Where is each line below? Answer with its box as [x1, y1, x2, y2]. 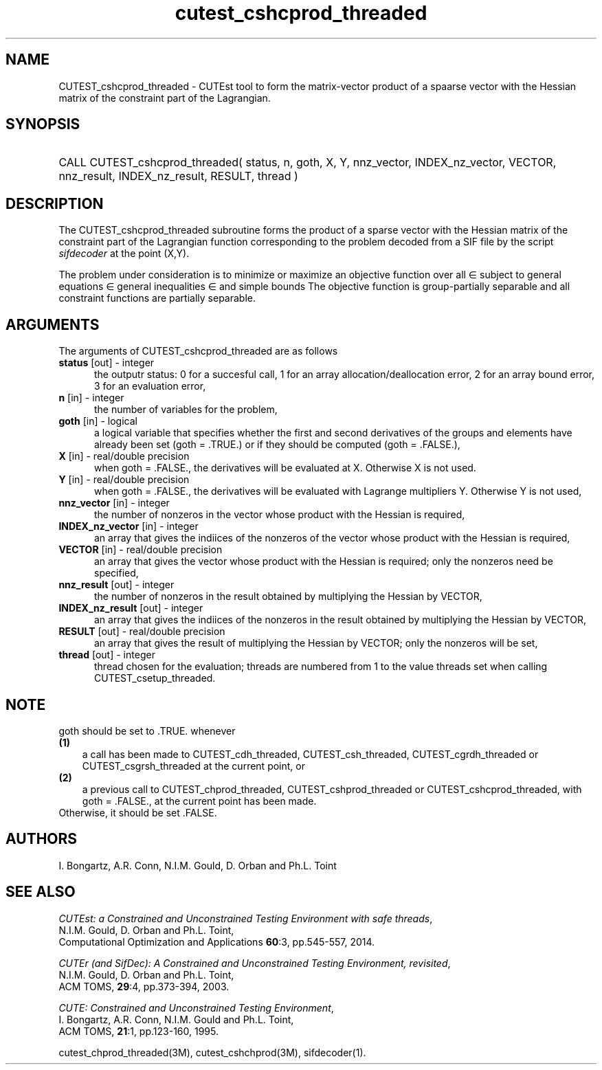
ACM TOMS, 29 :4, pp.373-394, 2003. [58, 980, 230, 992]
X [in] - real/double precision [58, 450, 190, 462]
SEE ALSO [5, 883, 76, 901]
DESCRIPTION [5, 194, 104, 212]
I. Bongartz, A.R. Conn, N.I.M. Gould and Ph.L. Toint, [58, 1013, 294, 1025]
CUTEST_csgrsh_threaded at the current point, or [82, 759, 305, 772]
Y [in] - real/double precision [58, 473, 190, 486]
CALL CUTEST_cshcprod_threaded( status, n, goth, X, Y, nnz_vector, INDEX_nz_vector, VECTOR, [58, 155, 557, 170]
